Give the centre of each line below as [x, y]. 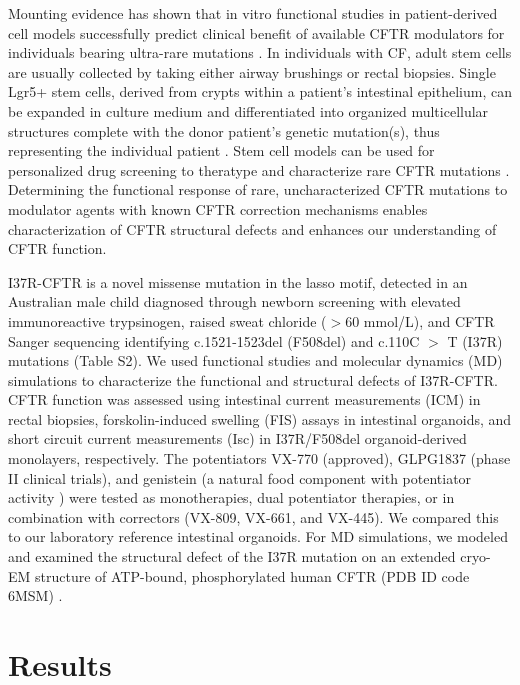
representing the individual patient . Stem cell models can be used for [221, 150]
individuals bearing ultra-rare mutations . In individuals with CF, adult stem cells [260, 52]
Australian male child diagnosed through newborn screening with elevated [234, 301]
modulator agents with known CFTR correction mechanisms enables [218, 208]
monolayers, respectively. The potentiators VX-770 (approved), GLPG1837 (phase [259, 458]
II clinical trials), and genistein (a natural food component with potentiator [240, 477]
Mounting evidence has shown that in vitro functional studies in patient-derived [253, 13]
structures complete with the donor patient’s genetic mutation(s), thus [224, 130]
